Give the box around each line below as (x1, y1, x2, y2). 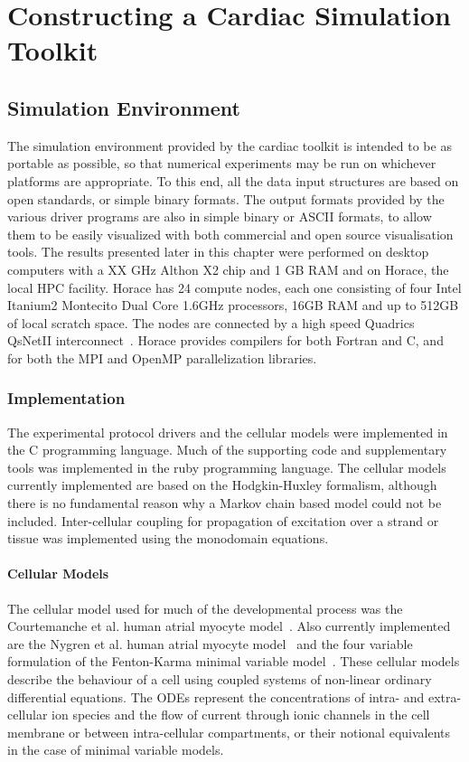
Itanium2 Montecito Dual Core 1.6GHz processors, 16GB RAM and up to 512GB (7, 296, 459, 315)
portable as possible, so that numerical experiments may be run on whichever (7, 154, 436, 173)
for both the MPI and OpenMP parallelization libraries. (7, 348, 317, 367)
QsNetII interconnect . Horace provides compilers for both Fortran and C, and (7, 331, 444, 350)
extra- (428, 687, 462, 706)
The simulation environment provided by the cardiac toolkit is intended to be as (7, 136, 452, 155)
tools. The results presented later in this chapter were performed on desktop (7, 242, 429, 261)
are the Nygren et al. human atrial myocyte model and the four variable (7, 634, 413, 653)
